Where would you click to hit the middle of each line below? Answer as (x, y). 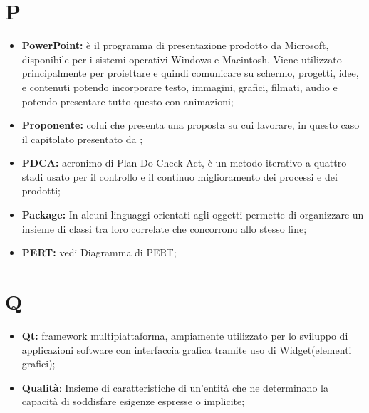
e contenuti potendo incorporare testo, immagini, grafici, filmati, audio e (180, 87)
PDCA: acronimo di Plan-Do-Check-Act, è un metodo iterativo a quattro (184, 163)
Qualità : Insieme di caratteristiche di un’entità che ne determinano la (175, 387)
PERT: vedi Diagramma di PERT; (99, 252)
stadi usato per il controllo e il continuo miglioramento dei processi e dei (180, 176)
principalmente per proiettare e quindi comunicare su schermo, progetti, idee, (190, 73)
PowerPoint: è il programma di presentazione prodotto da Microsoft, (175, 45)
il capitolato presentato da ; (82, 138)
